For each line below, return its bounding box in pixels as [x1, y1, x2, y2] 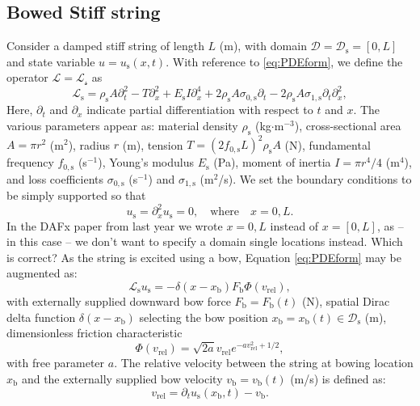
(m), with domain [219, 37, 307, 54]
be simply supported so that [6, 187, 146, 204]
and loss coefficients [6, 170, 103, 187]
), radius [68, 136, 111, 153]
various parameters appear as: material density [6, 116, 238, 133]
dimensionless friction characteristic [6, 324, 183, 341]
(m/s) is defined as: [290, 370, 386, 387]
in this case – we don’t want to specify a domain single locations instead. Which [6, 233, 403, 250]
